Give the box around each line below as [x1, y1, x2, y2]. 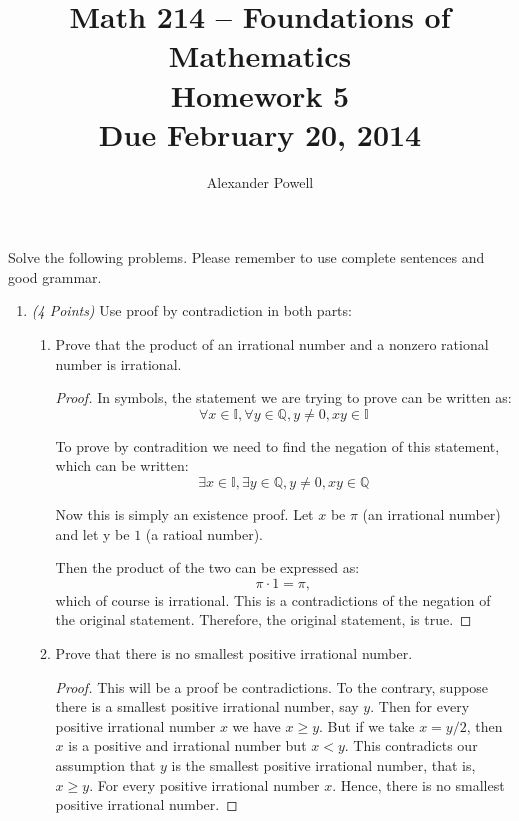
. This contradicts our [344, 735, 478, 756]
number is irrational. [55, 353, 182, 374]
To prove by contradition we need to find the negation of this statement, [55, 435, 500, 456]
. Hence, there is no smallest [332, 774, 505, 795]
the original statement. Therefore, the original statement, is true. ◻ [55, 609, 472, 630]
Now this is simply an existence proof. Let [55, 504, 314, 525]
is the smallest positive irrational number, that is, [171, 754, 476, 775]
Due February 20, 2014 [98, 113, 422, 154]
